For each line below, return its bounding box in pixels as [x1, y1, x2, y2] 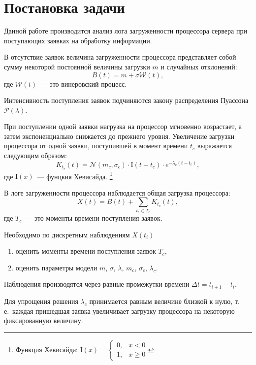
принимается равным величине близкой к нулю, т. [89, 296, 240, 306]
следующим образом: [4, 150, 67, 161]
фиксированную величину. [4, 315, 83, 326]
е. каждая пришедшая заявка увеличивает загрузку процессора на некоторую [4, 305, 235, 316]
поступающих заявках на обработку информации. [4, 35, 152, 45]
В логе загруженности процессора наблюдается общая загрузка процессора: [4, 187, 230, 198]
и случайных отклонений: [160, 61, 237, 71]
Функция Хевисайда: [15, 344, 78, 354]
